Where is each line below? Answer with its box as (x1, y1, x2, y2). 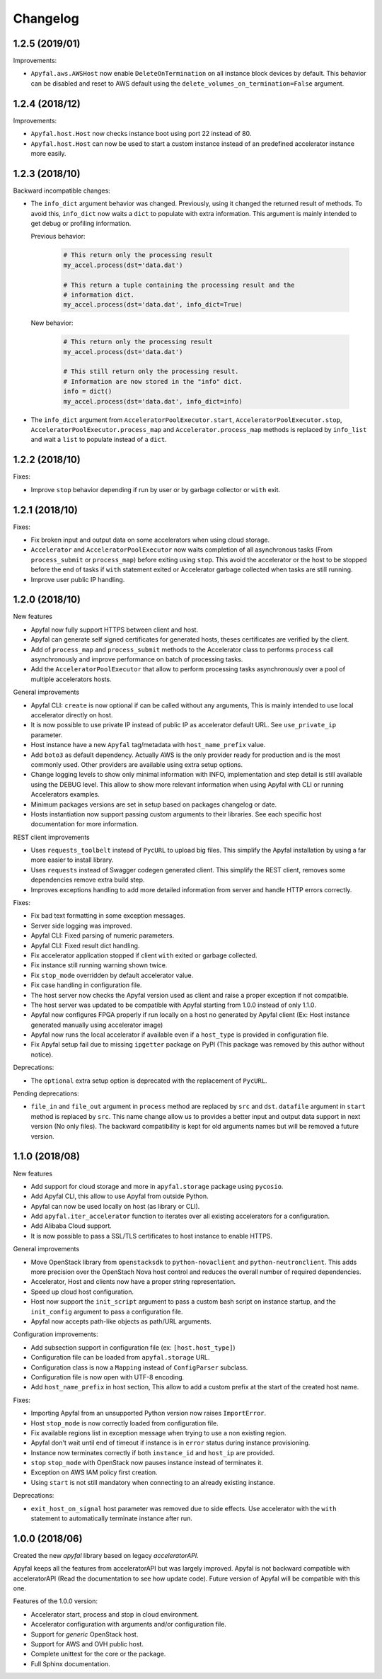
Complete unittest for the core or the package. (30, 1650, 166, 1658)
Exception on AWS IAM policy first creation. (30, 1468, 158, 1476)
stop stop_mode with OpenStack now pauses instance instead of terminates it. (30, 1459, 263, 1467)
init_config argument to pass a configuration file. (30, 1307, 183, 1316)
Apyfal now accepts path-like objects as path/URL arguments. (30, 1317, 212, 1326)
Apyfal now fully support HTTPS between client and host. (30, 625, 198, 634)
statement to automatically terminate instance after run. (30, 1514, 192, 1523)
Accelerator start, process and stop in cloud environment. (30, 1610, 199, 1618)
